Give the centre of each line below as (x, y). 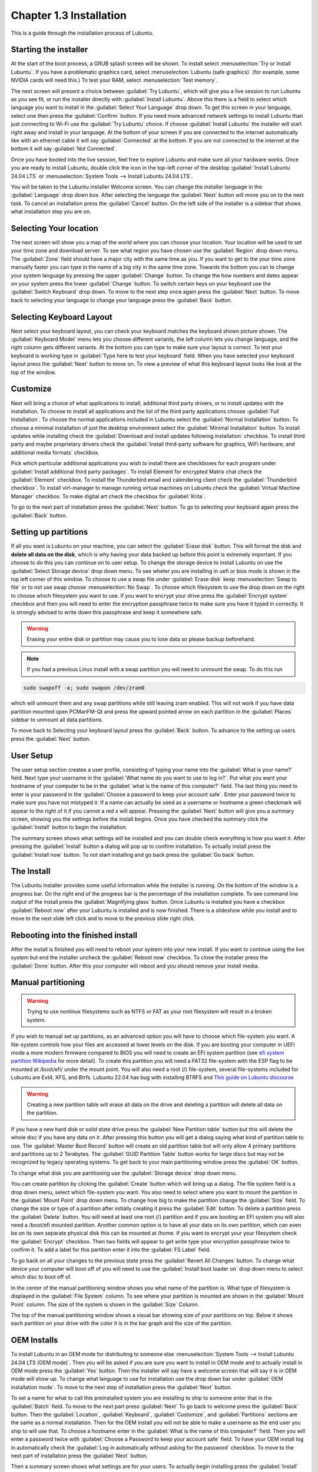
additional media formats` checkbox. (55, 452)
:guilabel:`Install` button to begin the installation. (69, 827)
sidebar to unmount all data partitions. (57, 720)
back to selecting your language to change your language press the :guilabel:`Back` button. (122, 300)
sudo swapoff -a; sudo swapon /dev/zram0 (84, 688)
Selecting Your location (54, 228)
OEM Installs (34, 1340)
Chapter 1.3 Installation (69, 15)
